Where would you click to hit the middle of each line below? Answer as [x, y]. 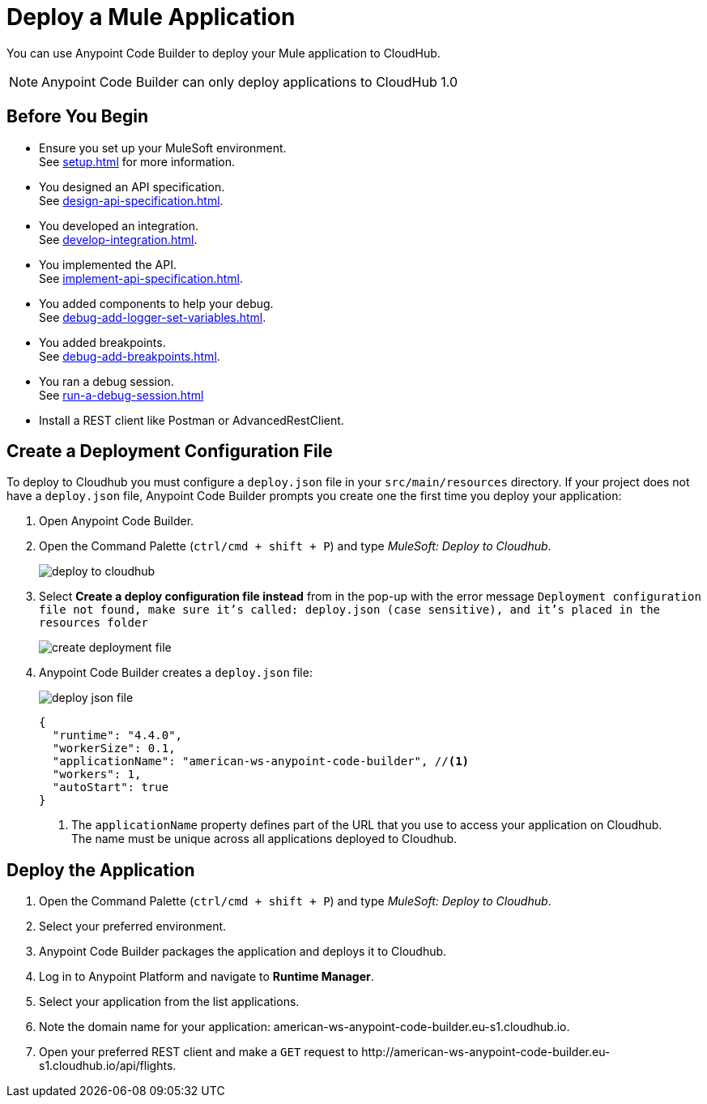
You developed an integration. [119, 225]
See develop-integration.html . [118, 239]
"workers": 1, [97, 775]
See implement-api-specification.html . [141, 278]
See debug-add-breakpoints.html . [130, 356]
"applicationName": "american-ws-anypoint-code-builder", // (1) [261, 762]
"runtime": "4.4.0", [117, 736]
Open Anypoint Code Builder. [117, 521]
